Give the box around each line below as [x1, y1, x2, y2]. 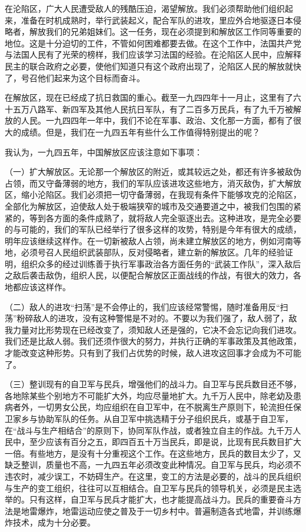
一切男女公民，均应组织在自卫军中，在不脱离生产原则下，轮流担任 [37, 401, 293, 413]
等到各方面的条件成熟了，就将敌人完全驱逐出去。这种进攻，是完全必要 [29, 211, 301, 224]
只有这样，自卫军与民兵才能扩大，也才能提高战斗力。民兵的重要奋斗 [29, 493, 293, 506]
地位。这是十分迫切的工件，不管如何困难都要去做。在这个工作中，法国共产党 [5, 36, 301, 49]
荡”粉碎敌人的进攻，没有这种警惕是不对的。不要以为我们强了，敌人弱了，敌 [5, 312, 297, 324]
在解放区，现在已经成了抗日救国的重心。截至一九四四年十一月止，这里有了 [5, 91, 293, 104]
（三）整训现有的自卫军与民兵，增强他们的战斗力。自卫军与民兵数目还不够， [5, 378, 301, 390]
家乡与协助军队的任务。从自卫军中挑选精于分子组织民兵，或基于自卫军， [12, 413, 293, 424]
